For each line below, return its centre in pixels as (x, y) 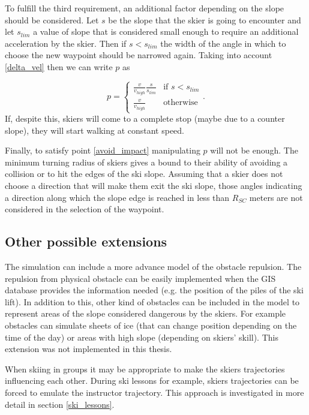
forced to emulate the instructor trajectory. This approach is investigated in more (154, 392)
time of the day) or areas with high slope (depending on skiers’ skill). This (142, 337)
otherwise (181, 103)
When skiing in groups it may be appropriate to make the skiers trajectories (145, 369)
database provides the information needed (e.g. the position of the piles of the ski (154, 290)
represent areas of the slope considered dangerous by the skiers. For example (145, 313)
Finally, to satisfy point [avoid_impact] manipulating (103, 150)
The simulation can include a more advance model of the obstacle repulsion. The (153, 267)
